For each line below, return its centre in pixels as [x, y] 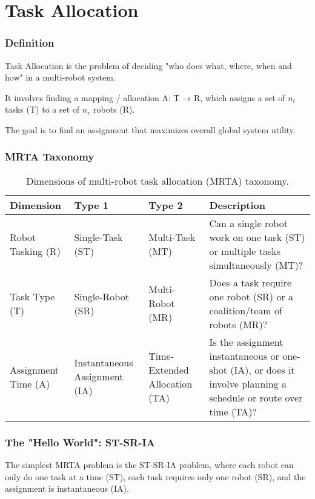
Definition [30, 43]
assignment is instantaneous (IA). [67, 488]
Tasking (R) [35, 251]
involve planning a [248, 383]
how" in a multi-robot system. [60, 77]
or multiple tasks [245, 251]
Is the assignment [246, 342]
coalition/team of [246, 310]
